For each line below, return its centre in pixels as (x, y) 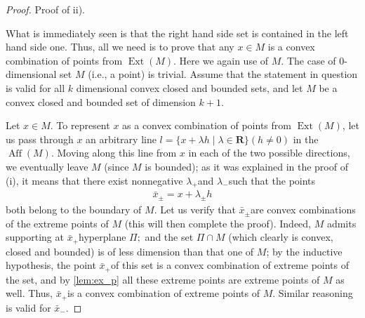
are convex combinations (303, 210)
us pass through (40, 139)
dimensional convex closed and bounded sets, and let (190, 87)
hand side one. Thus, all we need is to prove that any (120, 47)
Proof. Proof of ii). (45, 9)
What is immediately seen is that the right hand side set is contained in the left (177, 33)
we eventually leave (47, 166)
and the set (169, 237)
